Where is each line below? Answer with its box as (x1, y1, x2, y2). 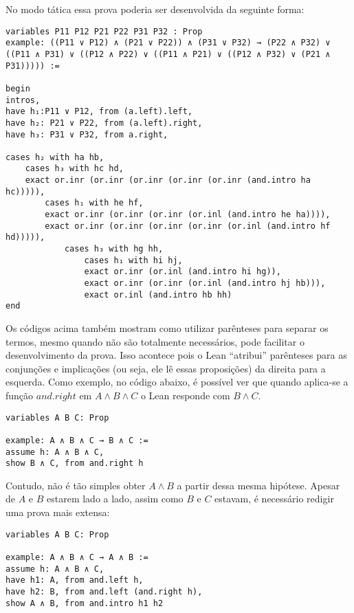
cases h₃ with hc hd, (25, 164, 124, 174)
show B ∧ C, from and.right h (5, 458, 144, 469)
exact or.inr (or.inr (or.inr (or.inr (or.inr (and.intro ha (25, 175, 311, 186)
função (5, 388, 34, 402)
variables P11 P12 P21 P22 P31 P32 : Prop (5, 26, 203, 36)
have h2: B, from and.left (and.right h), (5, 586, 203, 597)
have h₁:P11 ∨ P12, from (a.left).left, (5, 107, 193, 117)
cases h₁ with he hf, (45, 198, 144, 208)
